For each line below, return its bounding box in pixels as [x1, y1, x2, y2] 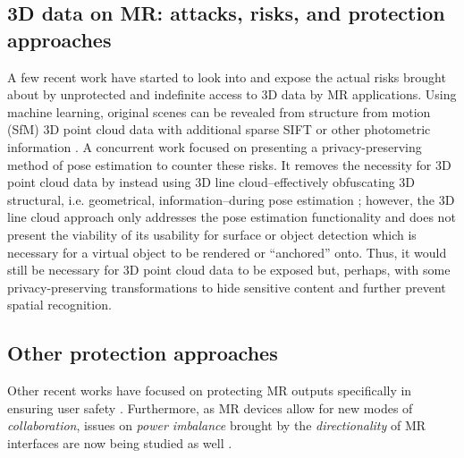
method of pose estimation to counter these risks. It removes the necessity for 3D [7, 155, 451, 174]
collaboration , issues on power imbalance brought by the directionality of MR [7, 416, 426, 435]
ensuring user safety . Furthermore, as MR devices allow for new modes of [7, 398, 413, 417]
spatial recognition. [7, 295, 112, 314]
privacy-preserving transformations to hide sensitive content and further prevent [7, 277, 446, 296]
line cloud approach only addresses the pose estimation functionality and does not [7, 208, 456, 226]
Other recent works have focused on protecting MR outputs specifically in [7, 381, 412, 400]
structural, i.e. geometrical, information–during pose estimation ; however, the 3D [7, 190, 455, 208]
